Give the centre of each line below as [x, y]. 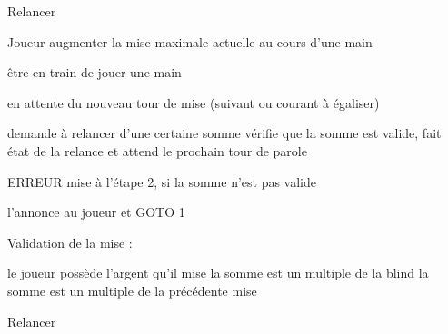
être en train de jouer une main [95, 72]
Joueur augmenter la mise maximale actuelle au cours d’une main [190, 41]
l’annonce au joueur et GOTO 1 [96, 212]
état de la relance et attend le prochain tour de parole [157, 150]
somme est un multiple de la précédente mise [132, 290]
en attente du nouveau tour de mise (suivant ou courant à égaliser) [194, 102]
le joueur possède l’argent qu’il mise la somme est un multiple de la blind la [218, 273]
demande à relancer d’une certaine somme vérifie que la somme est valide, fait [224, 133]
